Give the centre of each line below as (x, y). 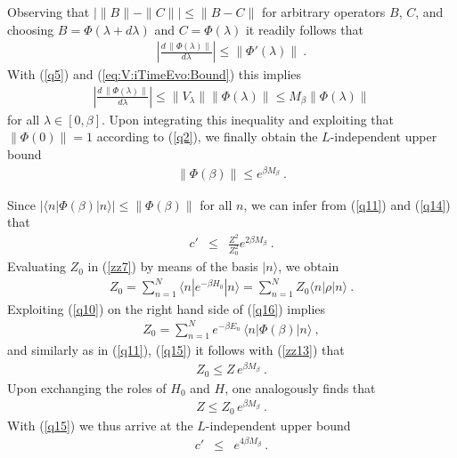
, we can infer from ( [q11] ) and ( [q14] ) (347, 204)
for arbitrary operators (323, 12)
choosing (31, 29)
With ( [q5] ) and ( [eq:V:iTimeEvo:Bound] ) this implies (155, 74)
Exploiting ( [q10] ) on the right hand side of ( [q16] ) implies (167, 308)
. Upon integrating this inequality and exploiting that (248, 119)
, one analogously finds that (300, 387)
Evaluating (37, 266)
